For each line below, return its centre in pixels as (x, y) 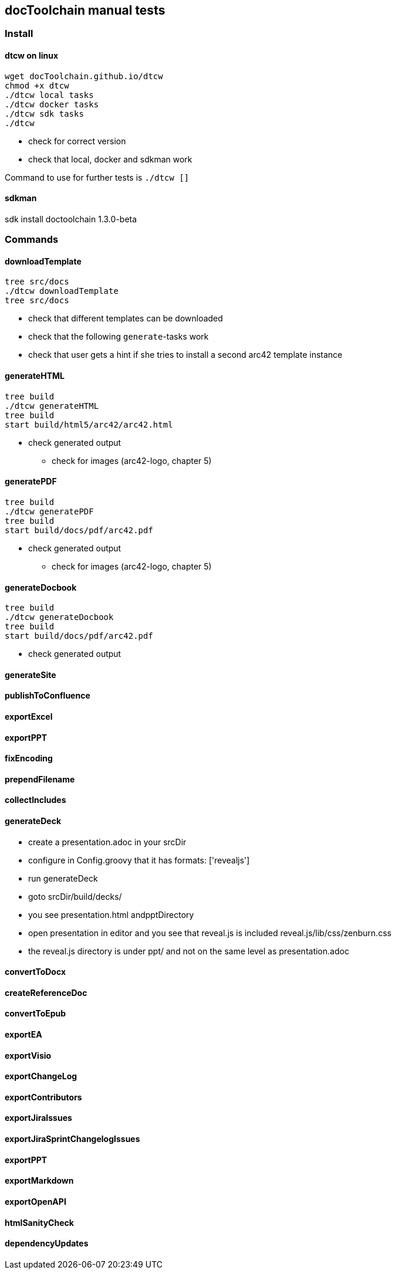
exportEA (23, 1035)
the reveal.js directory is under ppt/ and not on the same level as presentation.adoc (189, 951)
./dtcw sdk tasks (44, 113)
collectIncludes (35, 800)
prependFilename (40, 779)
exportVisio (28, 1055)
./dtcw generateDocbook (59, 617)
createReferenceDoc (46, 992)
